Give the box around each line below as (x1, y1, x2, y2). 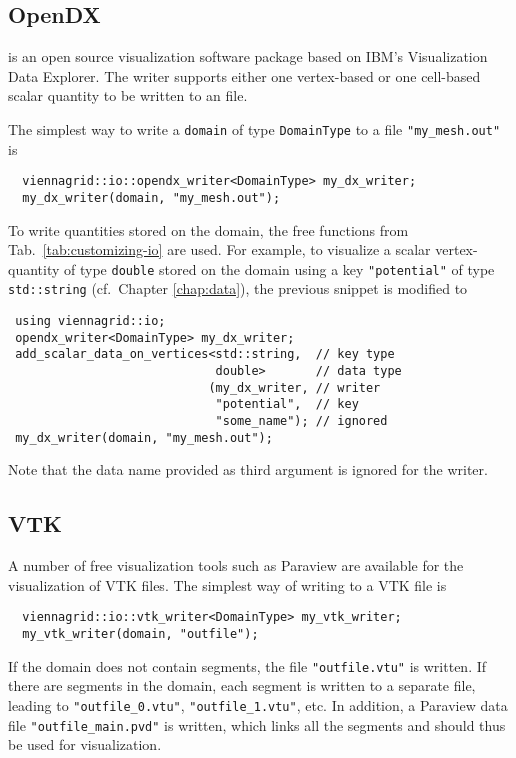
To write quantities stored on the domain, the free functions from (8, 219, 409, 240)
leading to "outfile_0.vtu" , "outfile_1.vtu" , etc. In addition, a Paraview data (8, 694, 508, 715)
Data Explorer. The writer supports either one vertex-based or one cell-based (8, 65, 481, 86)
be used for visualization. (8, 734, 162, 755)
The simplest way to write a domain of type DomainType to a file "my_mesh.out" (8, 118, 501, 139)
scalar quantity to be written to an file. (8, 85, 248, 106)
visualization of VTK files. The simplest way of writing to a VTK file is (8, 574, 447, 595)
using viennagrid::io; (15, 314, 166, 329)
